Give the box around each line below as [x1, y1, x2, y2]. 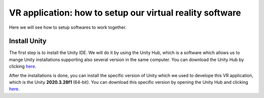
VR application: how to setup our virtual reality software [9, 7, 242, 18]
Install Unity [9, 37, 47, 45]
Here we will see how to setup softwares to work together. [9, 24, 127, 30]
